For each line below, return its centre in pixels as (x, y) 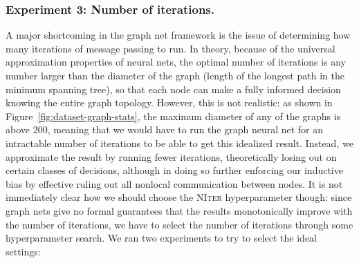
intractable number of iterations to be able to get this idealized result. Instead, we (179, 143)
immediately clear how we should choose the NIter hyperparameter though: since (179, 197)
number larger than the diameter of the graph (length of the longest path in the (175, 75)
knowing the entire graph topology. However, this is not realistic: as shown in (169, 103)
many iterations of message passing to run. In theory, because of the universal (171, 48)
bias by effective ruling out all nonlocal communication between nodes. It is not (174, 183)
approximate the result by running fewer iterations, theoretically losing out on (171, 156)
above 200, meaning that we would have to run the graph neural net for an (165, 129)
